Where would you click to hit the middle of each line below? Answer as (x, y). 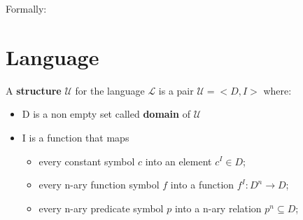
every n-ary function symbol (99, 185)
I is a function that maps (76, 137)
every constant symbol (87, 161)
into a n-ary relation (218, 208)
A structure (34, 90)
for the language (110, 90)
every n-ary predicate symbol (101, 208)
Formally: (26, 8)
